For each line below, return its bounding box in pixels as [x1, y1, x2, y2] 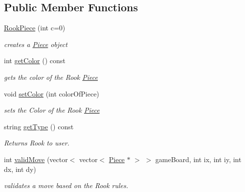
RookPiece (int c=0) [4, 23, 66, 33]
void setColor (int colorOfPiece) [4, 88, 99, 98]
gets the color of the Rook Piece [4, 72, 98, 82]
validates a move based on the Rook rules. [4, 180, 129, 191]
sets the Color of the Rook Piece [4, 105, 100, 115]
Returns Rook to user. [4, 138, 69, 148]
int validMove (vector [4, 154, 68, 164]
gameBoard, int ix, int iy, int [155, 154, 242, 164]
